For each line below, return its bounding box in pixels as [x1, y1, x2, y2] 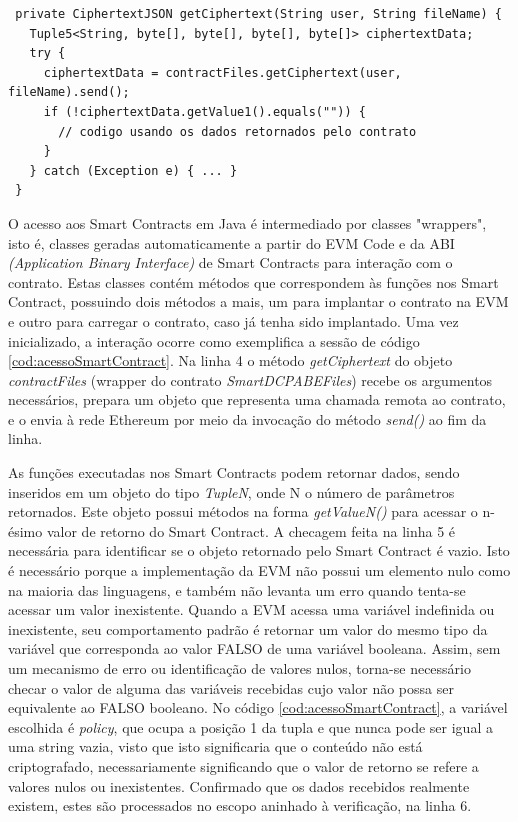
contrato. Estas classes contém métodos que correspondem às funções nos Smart [8, 271, 499, 292]
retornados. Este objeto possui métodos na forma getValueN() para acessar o [8, 501, 478, 522]
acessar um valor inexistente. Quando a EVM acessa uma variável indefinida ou [8, 599, 495, 620]
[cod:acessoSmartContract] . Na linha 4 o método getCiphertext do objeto [8, 350, 453, 371]
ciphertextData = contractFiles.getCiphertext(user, [43, 65, 402, 80]
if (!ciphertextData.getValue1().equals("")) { [43, 104, 366, 119]
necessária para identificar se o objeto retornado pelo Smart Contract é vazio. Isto [8, 540, 510, 561]
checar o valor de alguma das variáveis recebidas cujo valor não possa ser [8, 677, 454, 698]
